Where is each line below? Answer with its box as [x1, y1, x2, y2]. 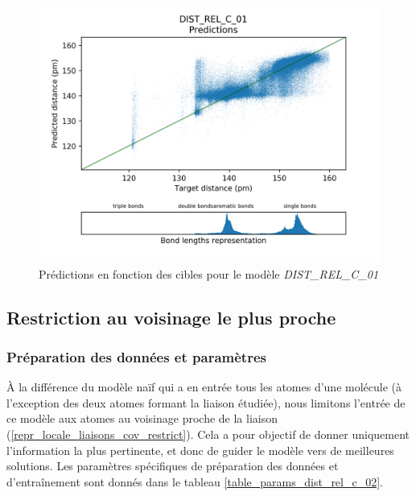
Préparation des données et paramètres [6, 346, 266, 366]
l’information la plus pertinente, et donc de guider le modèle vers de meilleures [6, 441, 394, 458]
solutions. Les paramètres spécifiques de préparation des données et [6, 457, 339, 474]
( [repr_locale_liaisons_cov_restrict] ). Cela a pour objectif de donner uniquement [6, 425, 410, 442]
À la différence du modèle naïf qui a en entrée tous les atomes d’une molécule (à [6, 378, 402, 395]
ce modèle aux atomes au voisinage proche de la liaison [6, 410, 278, 427]
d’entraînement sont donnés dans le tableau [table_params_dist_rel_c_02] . [6, 473, 383, 490]
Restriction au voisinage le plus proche [6, 304, 336, 329]
